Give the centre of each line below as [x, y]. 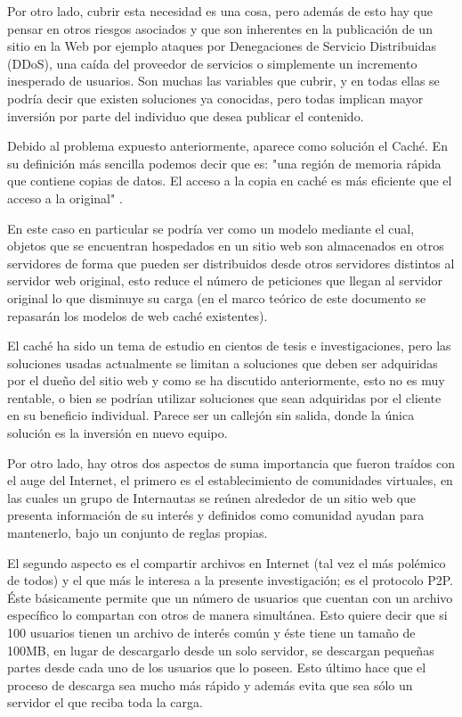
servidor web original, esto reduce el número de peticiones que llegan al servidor [225, 280]
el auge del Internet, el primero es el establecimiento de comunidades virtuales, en [230, 480]
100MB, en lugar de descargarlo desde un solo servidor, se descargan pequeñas [221, 650]
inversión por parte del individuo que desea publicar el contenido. [186, 115]
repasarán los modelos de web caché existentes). [138, 315]
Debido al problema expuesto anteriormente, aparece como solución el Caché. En [227, 146]
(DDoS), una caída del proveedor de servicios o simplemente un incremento [212, 63]
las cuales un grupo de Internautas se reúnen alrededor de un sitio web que [212, 497]
